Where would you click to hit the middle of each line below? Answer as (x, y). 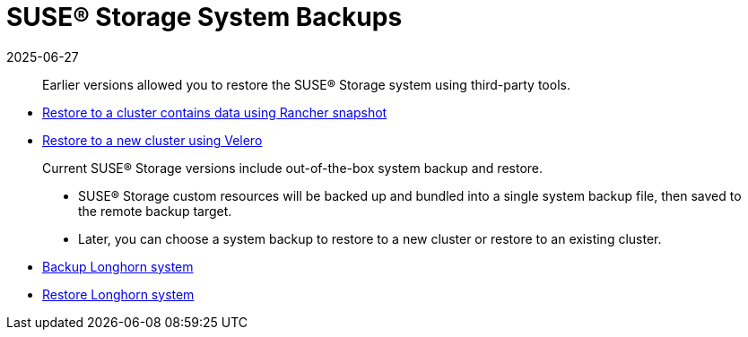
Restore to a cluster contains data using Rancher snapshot (215, 112)
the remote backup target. (155, 211)
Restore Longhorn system (118, 294)
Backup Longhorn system (118, 266)
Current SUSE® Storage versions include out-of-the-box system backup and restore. (293, 168)
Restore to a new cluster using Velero (152, 140)
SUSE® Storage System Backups (204, 17)
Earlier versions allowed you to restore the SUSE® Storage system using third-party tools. (306, 84)
